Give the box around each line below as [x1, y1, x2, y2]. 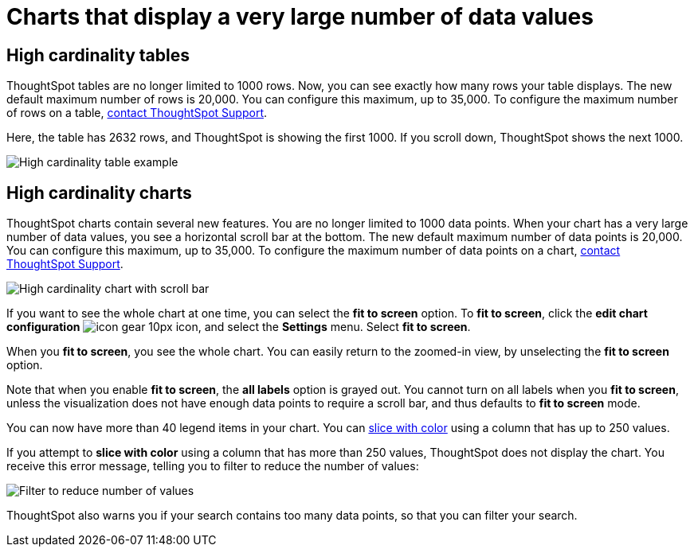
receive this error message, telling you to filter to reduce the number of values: [6, 459, 419, 473]
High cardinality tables [6, 45, 190, 65]
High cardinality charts [6, 182, 192, 203]
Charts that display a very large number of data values [6, 3, 594, 30]
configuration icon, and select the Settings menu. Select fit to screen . [6, 320, 471, 334]
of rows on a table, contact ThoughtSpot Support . [6, 106, 268, 120]
